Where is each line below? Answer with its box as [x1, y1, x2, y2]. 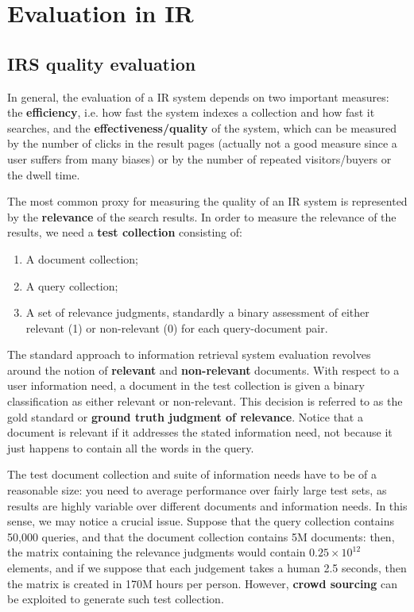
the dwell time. [7, 166, 80, 183]
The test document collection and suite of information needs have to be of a [7, 466, 377, 483]
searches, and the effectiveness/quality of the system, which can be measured [7, 119, 397, 136]
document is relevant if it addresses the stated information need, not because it [7, 424, 393, 441]
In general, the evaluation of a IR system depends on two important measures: [7, 88, 389, 105]
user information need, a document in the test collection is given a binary [7, 377, 365, 394]
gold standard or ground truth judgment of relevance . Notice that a [7, 408, 363, 425]
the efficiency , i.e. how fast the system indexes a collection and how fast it [7, 104, 375, 121]
